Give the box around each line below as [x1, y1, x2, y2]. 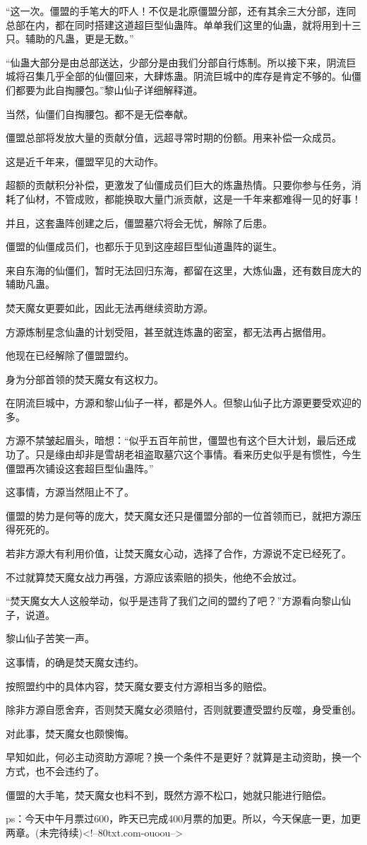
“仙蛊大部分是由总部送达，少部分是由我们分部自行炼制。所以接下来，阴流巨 [6, 54, 356, 69]
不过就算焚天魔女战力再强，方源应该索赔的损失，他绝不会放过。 [6, 569, 302, 584]
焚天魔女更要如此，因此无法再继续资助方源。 [6, 300, 213, 315]
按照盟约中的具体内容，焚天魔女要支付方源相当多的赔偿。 [6, 678, 272, 693]
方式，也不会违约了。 [6, 763, 104, 778]
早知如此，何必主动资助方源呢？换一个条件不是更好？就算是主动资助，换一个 [6, 750, 361, 764]
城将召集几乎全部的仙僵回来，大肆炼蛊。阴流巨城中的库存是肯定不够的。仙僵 [6, 69, 361, 83]
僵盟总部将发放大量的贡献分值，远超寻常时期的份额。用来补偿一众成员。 [6, 130, 342, 145]
